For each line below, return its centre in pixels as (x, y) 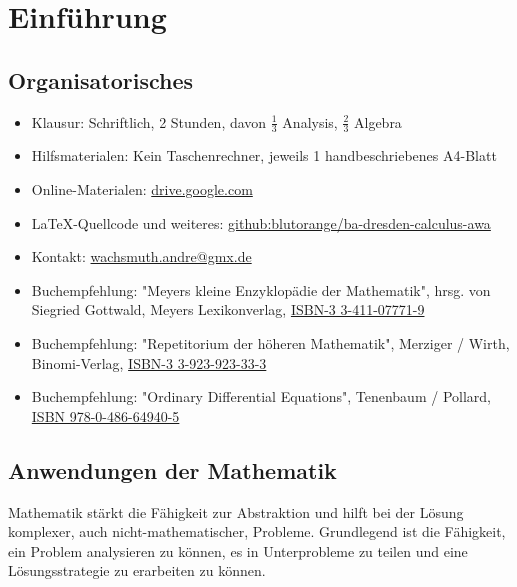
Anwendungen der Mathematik (172, 469)
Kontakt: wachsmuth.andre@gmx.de (141, 256)
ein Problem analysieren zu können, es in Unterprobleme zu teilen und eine (238, 550)
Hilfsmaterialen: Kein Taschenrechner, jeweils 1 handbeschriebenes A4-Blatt (264, 155)
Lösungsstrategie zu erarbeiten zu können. (137, 570)
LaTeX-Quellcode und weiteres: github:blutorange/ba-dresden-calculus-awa (261, 222)
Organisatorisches (101, 79)
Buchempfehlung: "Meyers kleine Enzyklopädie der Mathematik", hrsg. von (261, 289)
